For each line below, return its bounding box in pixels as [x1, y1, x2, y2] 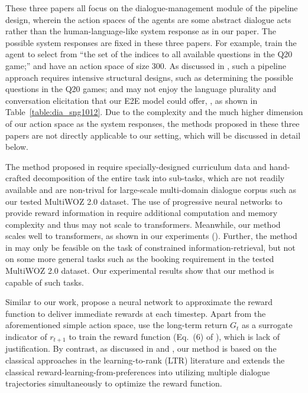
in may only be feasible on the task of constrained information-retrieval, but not [5, 241, 296, 253]
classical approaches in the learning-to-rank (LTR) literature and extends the [5, 354, 285, 366]
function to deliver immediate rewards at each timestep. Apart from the [5, 307, 266, 319]
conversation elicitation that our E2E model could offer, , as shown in [5, 94, 258, 106]
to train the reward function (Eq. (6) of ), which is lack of [69, 330, 280, 343]
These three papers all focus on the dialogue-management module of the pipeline [5, 2, 298, 14]
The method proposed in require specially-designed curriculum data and [5, 160, 267, 172]
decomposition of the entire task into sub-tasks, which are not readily [33, 172, 285, 184]
